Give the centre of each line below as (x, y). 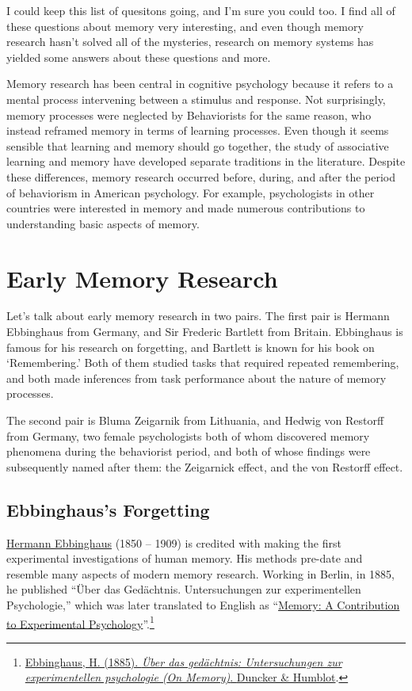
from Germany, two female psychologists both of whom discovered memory (188, 435)
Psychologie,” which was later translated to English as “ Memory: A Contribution (203, 604)
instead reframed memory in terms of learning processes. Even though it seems (198, 130)
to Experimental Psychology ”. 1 (80, 622)
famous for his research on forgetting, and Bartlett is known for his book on (191, 347)
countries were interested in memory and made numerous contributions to (186, 208)
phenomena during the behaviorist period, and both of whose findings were (189, 451)
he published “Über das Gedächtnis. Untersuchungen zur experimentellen (184, 589)
